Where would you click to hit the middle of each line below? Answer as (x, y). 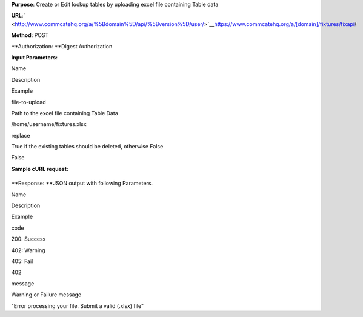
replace (21, 135)
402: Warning (28, 250)
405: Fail (22, 261)
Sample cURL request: (40, 169)
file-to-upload (29, 102)
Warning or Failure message (46, 295)
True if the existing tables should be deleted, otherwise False (87, 147)
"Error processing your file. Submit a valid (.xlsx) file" (78, 305)
